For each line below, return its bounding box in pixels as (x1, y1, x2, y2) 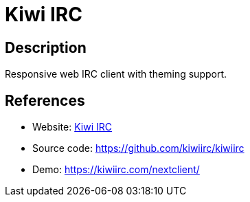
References (5, 91, 85, 109)
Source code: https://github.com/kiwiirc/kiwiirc (32, 142, 245, 155)
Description (5, 38, 87, 56)
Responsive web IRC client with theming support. (5, 68, 227, 80)
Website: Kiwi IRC (32, 121, 112, 133)
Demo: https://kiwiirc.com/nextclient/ (32, 164, 200, 176)
